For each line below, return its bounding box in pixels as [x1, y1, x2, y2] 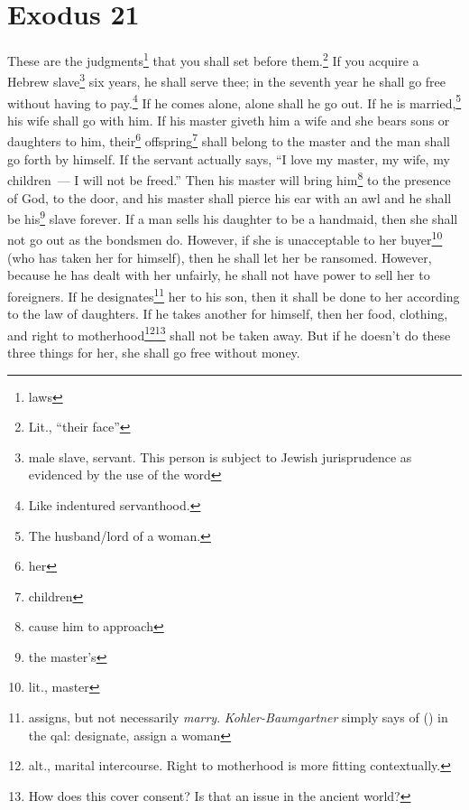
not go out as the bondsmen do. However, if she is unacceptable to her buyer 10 [7, 228, 443, 249]
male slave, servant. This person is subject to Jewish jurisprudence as [28, 447, 412, 466]
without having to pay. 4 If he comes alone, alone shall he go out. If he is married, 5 [7, 90, 462, 112]
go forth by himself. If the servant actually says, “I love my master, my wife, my [7, 149, 450, 168]
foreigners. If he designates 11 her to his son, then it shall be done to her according [7, 284, 460, 305]
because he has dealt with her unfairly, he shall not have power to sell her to [7, 265, 430, 284]
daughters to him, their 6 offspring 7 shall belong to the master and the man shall [7, 129, 450, 151]
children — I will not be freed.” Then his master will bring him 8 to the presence [7, 168, 451, 189]
